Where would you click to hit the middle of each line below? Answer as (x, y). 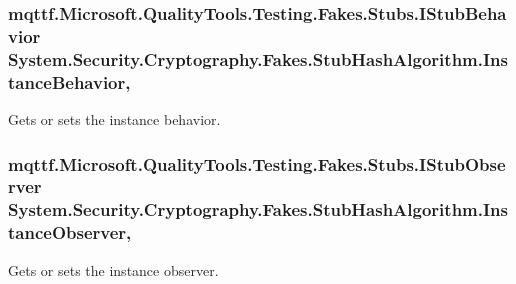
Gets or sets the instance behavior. (114, 118)
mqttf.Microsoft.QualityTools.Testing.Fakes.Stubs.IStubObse (257, 163)
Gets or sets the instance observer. (113, 269)
